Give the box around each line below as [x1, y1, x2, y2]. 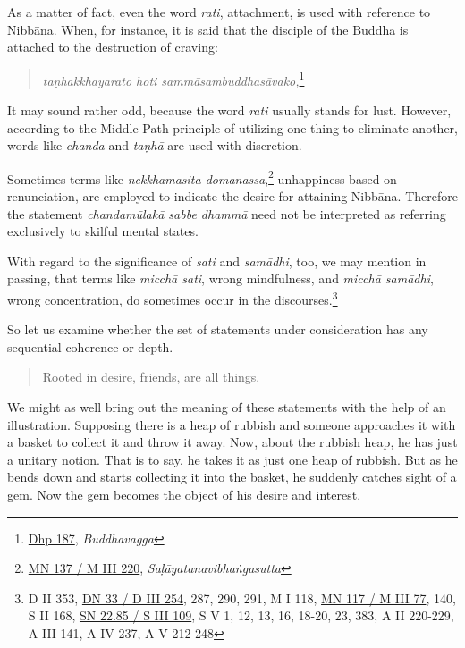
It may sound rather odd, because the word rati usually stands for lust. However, [7, 101, 452, 120]
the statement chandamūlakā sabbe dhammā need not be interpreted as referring [7, 204, 446, 223]
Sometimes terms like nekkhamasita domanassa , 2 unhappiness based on [7, 166, 397, 188]
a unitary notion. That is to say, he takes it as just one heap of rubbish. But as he [7, 450, 458, 468]
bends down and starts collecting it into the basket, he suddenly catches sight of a [7, 467, 457, 486]
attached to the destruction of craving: [7, 38, 218, 56]
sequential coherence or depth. [7, 337, 173, 356]
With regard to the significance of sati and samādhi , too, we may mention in [7, 251, 427, 270]
